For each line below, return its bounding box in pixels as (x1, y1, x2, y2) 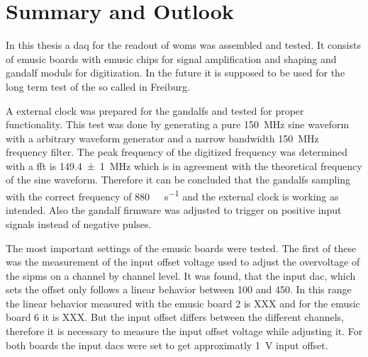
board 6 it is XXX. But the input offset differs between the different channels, (6, 310, 344, 324)
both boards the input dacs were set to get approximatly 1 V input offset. (6, 337, 328, 352)
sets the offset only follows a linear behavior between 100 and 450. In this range (6, 282, 352, 297)
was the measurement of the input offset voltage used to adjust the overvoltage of (6, 254, 360, 269)
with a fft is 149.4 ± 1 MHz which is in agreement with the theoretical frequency (6, 158, 362, 173)
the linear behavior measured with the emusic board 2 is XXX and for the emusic (6, 295, 360, 310)
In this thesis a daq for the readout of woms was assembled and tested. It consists (6, 38, 361, 52)
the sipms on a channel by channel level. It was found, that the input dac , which (6, 268, 356, 283)
